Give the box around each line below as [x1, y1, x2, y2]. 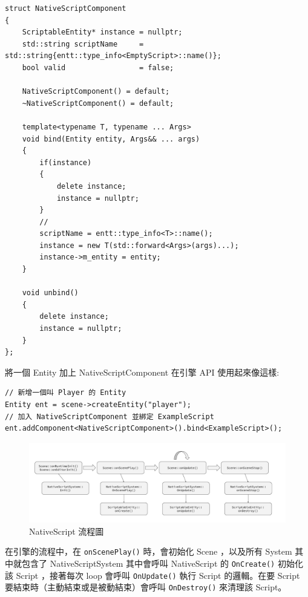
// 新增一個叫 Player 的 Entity [5, 388, 126, 397]
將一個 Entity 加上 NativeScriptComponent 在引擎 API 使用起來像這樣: [5, 365, 280, 378]
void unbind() [22, 289, 79, 298]
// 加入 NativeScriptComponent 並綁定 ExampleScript [5, 412, 214, 421]
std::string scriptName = [22, 39, 144, 48]
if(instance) [39, 158, 92, 167]
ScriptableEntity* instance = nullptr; [22, 28, 183, 37]
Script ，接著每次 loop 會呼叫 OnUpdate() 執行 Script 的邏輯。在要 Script [16, 569, 300, 581]
